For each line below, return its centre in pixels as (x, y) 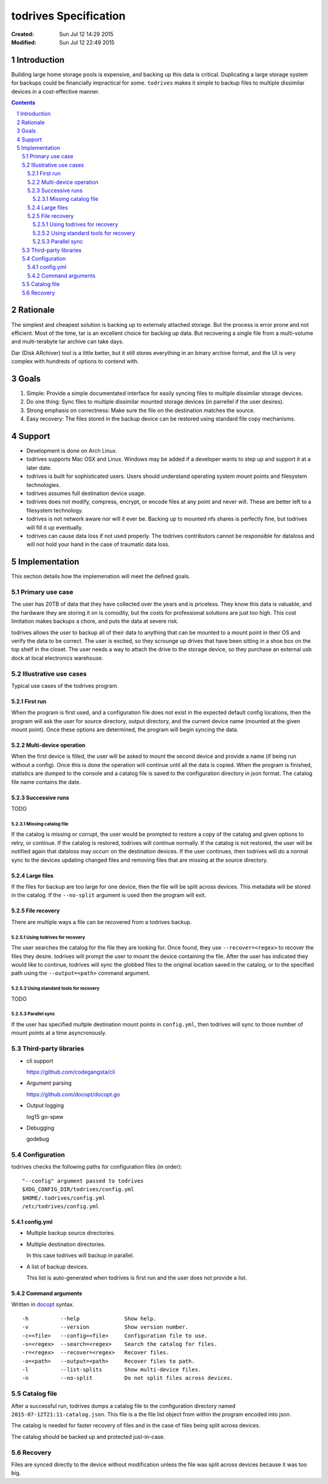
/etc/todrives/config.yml (61, 1206)
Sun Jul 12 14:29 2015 (86, 34)
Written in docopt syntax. (43, 1304)
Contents (23, 103)
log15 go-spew (45, 1116)
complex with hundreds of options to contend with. (75, 362)
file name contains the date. (46, 782)
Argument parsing (49, 1083)
